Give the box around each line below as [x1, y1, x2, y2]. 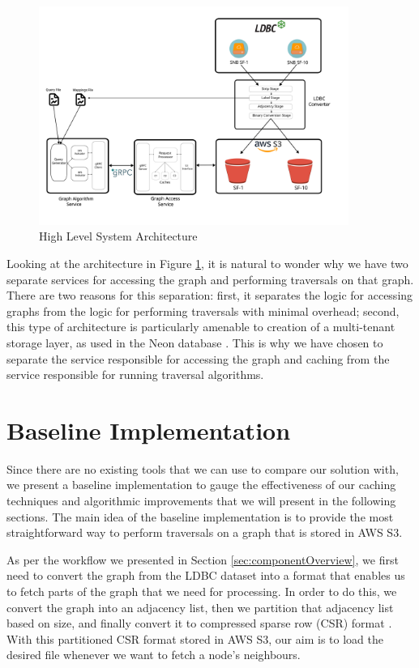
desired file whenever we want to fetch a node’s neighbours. [6, 646, 301, 663]
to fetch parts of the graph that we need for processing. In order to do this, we [6, 583, 397, 600]
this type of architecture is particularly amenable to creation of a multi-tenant [6, 318, 395, 335]
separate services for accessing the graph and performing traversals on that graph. [6, 270, 414, 287]
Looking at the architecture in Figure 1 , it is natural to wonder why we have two [6, 254, 408, 271]
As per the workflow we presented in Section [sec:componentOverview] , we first [6, 551, 399, 568]
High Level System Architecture [39, 228, 198, 245]
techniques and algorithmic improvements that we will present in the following [6, 492, 396, 509]
